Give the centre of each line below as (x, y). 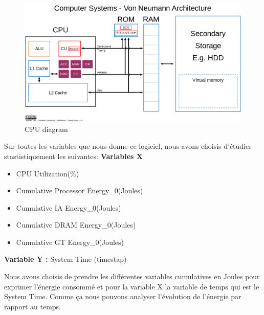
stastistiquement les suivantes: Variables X (73, 156)
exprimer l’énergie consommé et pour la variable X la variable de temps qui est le (132, 286)
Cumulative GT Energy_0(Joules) (70, 242)
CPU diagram (46, 129)
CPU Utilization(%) (48, 173)
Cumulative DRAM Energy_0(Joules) (76, 225)
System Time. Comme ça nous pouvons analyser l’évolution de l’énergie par (123, 296)
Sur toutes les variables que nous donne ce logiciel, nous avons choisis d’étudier (128, 146)
